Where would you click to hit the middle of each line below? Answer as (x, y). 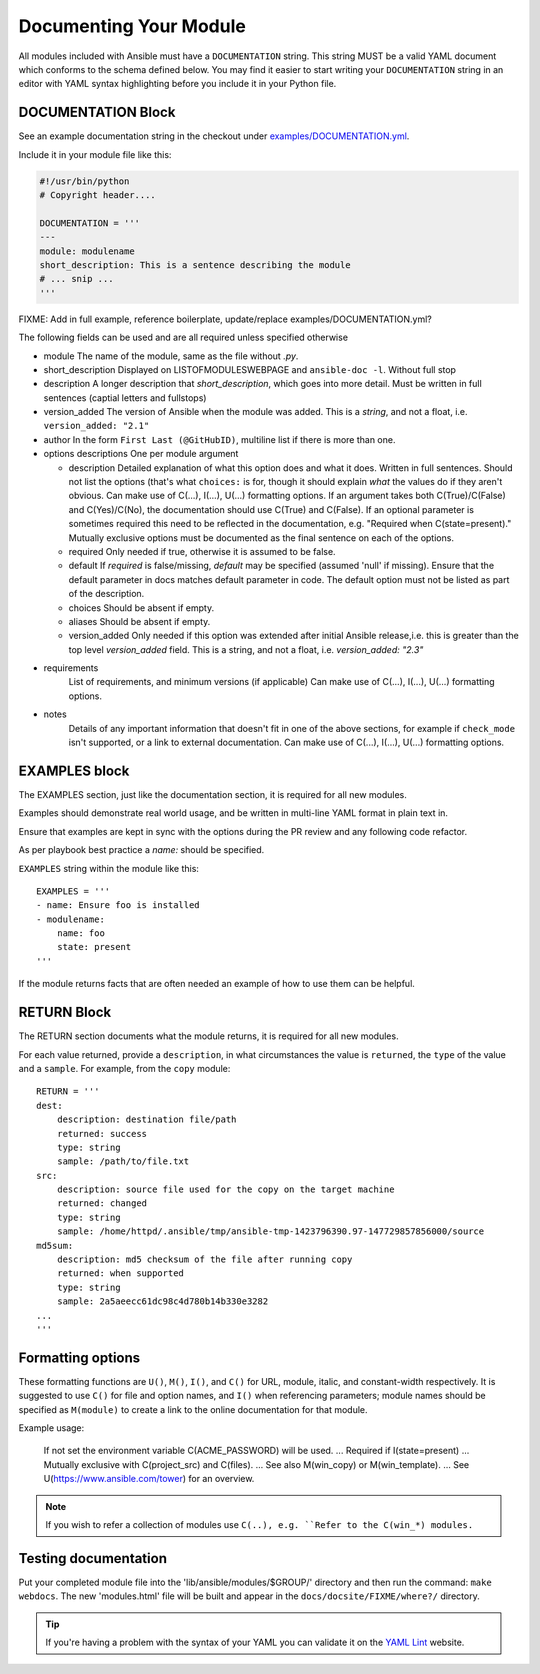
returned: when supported (120, 1273)
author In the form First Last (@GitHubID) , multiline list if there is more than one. (219, 439)
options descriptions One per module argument (141, 454)
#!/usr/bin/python (84, 181)
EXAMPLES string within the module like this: (109, 868)
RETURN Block (65, 1012)
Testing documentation (92, 1558)
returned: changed (102, 1203)
